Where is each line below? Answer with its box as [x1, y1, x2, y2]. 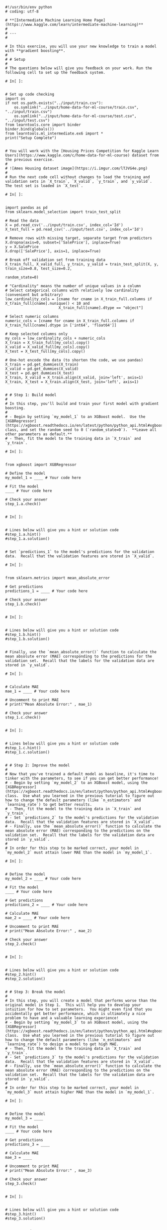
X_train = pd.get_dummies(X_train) [5, 362, 79, 367]
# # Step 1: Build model [5, 392, 57, 397]
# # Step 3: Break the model [5, 989, 66, 994]
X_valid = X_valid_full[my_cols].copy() [5, 345, 90, 350]
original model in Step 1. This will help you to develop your [5, 1002, 141, 1007]
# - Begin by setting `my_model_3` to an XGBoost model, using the [5, 1020, 148, 1025]
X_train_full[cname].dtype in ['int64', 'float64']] [5, 323, 117, 328]
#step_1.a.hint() [5, 532, 41, 537]
